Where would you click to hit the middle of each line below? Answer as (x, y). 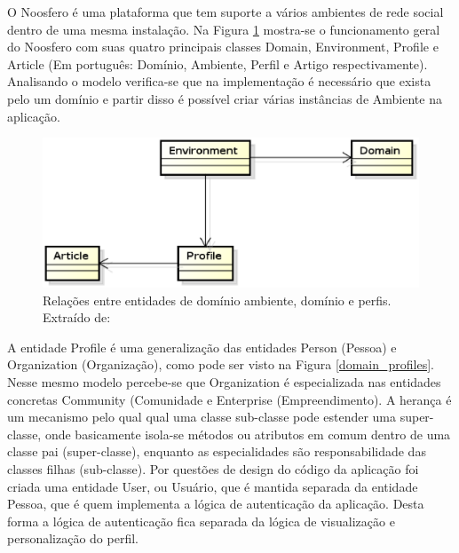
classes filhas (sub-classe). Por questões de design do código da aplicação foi (213, 469)
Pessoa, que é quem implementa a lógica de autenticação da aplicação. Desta (216, 504)
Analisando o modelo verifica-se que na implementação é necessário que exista (219, 81)
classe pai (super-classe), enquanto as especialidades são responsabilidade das (217, 451)
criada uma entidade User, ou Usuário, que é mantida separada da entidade (213, 486)
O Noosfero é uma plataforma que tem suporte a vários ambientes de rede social (226, 12)
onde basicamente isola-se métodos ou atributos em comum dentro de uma (248, 434)
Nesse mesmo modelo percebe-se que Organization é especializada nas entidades (224, 382)
